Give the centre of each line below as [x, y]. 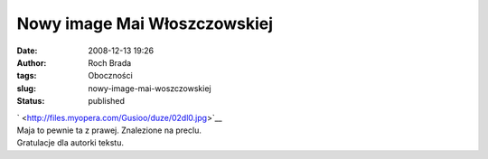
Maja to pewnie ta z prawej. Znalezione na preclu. [109, 130]
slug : [26, 88]
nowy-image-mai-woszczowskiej [150, 88]
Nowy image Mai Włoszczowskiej [145, 23]
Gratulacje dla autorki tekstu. [70, 143]
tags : [27, 76]
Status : [31, 101]
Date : [27, 51]
